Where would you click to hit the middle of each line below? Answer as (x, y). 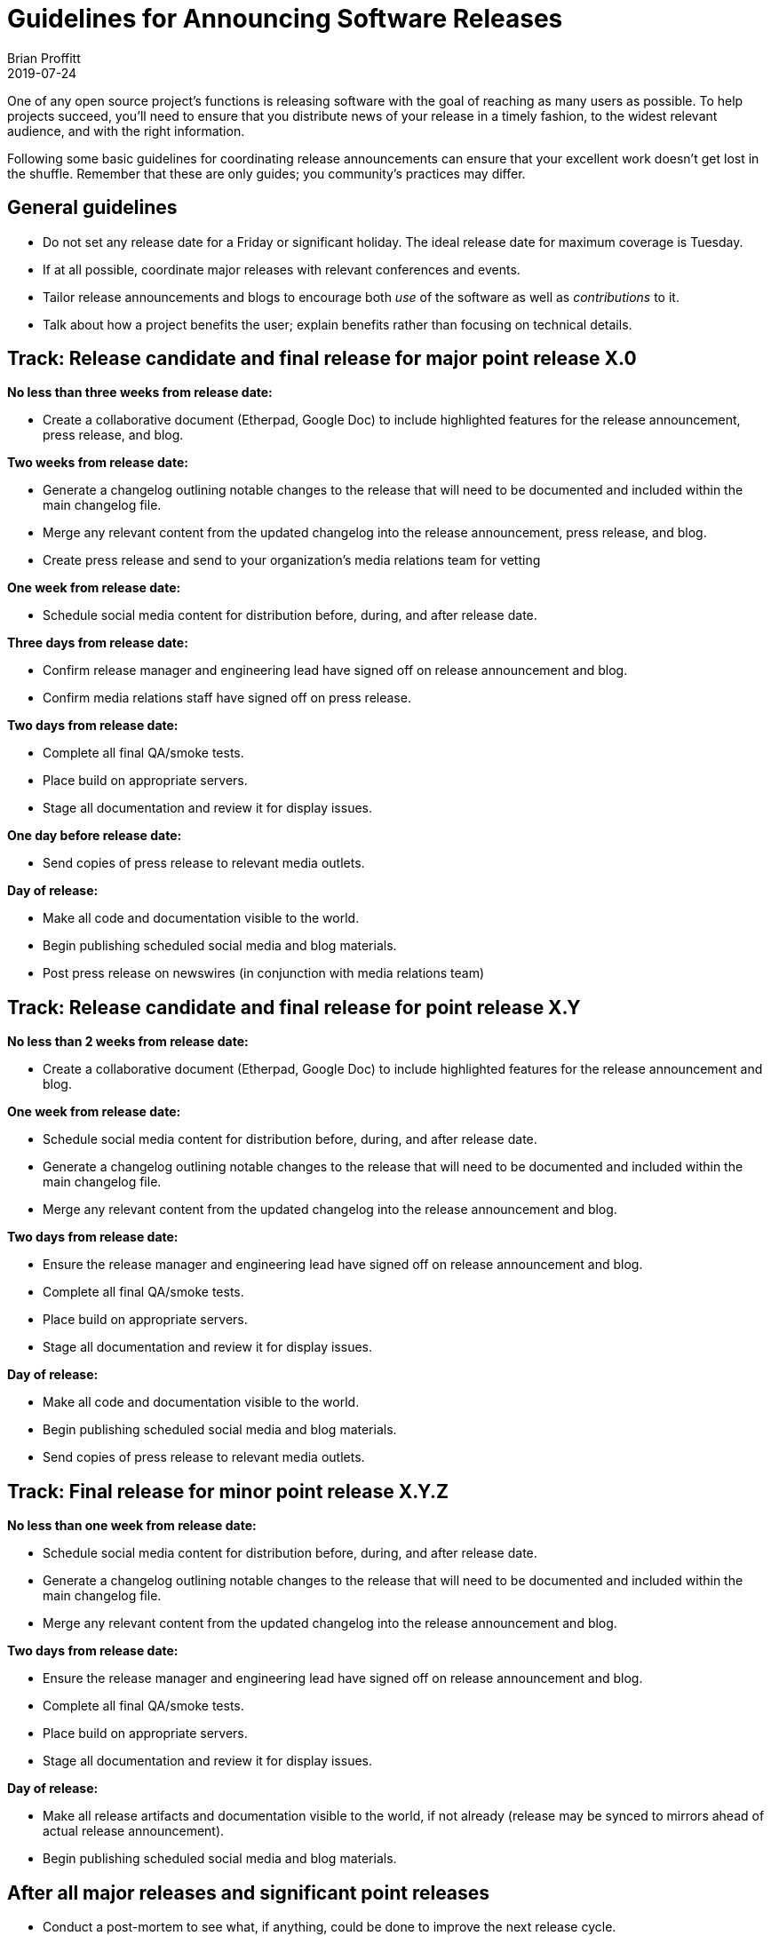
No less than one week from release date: (132, 1526)
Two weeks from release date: (98, 463)
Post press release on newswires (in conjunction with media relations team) (264, 973)
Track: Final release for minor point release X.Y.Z (228, 1491)
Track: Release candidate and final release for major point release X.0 (322, 359)
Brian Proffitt (44, 58)
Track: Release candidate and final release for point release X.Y (294, 1007)
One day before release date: (95, 836)
